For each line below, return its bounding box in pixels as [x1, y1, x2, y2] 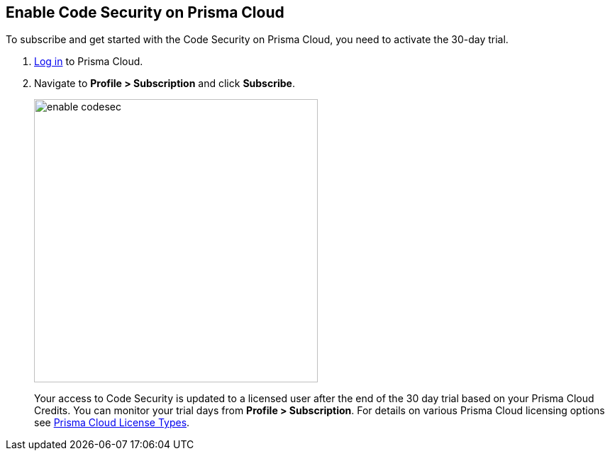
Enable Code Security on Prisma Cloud [6, 4, 284, 21]
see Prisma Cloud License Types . [34, 416, 190, 429]
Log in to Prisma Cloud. [34, 55, 143, 68]
